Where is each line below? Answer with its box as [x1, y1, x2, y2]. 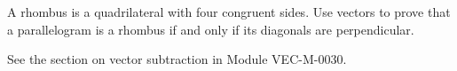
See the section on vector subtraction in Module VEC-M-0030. [7, 50, 347, 68]
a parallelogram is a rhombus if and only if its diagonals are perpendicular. [7, 20, 414, 38]
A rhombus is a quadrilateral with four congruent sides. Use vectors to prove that [7, 3, 451, 20]
